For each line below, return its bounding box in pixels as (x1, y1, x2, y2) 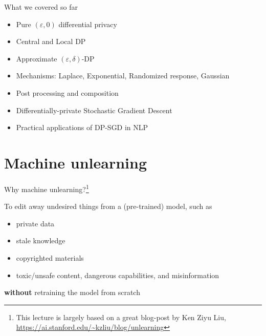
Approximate (16, 53, 57, 64)
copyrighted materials (16, 252, 84, 263)
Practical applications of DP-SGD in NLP (16, 122, 148, 133)
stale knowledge (16, 235, 65, 246)
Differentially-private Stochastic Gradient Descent (16, 104, 172, 115)
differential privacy (58, 18, 117, 29)
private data (16, 218, 55, 228)
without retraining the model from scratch (4, 287, 140, 298)
